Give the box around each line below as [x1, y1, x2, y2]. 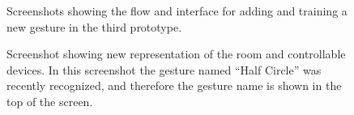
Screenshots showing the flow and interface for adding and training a [6, 2, 348, 19]
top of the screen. [6, 92, 93, 109]
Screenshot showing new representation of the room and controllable [6, 45, 346, 62]
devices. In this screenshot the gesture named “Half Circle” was [6, 61, 322, 78]
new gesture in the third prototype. [6, 18, 182, 35]
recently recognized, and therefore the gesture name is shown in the [6, 77, 342, 94]
